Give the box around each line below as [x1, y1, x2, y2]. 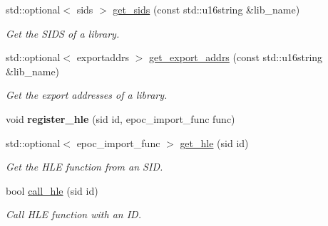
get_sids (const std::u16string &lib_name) [113, 2, 300, 16]
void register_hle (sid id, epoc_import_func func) [6, 111, 235, 126]
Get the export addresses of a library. [6, 87, 168, 102]
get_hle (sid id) [180, 135, 249, 150]
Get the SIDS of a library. [6, 26, 120, 41]
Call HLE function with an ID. [6, 207, 141, 222]
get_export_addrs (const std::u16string [148, 50, 323, 65]
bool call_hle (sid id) [6, 183, 98, 198]
